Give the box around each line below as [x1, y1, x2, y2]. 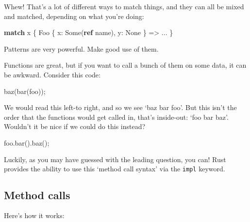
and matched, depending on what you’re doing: [4, 11, 144, 21]
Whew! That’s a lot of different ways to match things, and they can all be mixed [4, 1, 244, 11]
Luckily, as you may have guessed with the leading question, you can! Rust [4, 154, 226, 164]
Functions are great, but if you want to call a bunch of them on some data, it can [4, 60, 247, 70]
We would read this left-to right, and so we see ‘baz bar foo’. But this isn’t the [4, 102, 237, 112]
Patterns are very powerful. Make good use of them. [4, 43, 159, 54]
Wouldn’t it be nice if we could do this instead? [4, 121, 146, 131]
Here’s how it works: [4, 210, 65, 220]
